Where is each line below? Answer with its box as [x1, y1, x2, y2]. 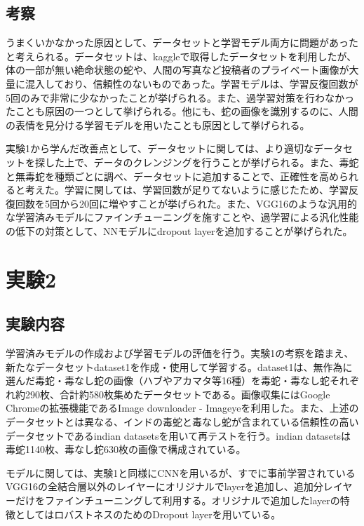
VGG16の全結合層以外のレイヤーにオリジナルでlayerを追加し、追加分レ [6, 479, 333, 494]
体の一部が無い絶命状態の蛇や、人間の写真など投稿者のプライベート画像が [6, 62, 349, 77]
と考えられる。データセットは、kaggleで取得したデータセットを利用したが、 [6, 48, 357, 63]
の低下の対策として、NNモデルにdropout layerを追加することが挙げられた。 [6, 223, 353, 238]
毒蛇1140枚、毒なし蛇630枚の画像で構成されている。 [6, 442, 246, 457]
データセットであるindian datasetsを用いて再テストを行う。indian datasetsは [6, 428, 351, 443]
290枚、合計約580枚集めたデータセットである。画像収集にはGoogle [25, 386, 330, 401]
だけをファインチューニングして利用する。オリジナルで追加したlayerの [15, 493, 340, 508]
